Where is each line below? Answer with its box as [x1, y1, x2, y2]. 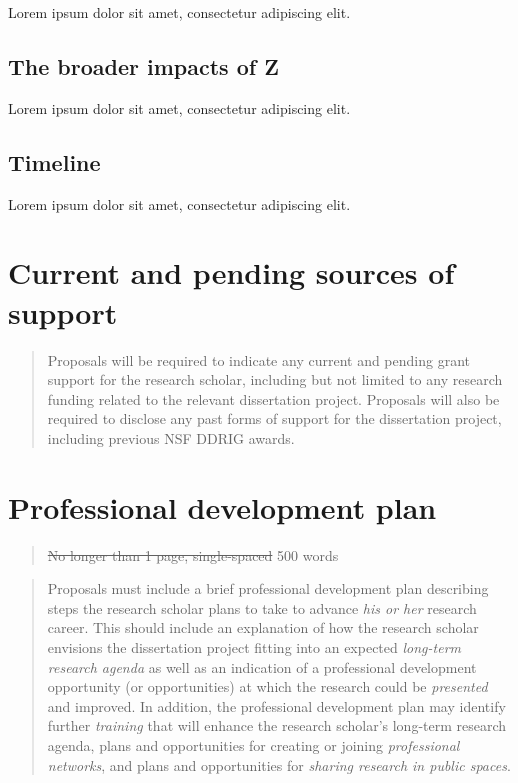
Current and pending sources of [8, 252, 455, 293]
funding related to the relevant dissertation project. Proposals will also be [47, 388, 500, 409]
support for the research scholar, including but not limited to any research [47, 369, 503, 390]
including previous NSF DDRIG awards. [47, 427, 295, 448]
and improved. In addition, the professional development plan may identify [47, 695, 506, 716]
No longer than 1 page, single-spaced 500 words [47, 544, 339, 565]
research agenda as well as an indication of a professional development [47, 656, 477, 677]
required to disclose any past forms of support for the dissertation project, [47, 408, 502, 429]
